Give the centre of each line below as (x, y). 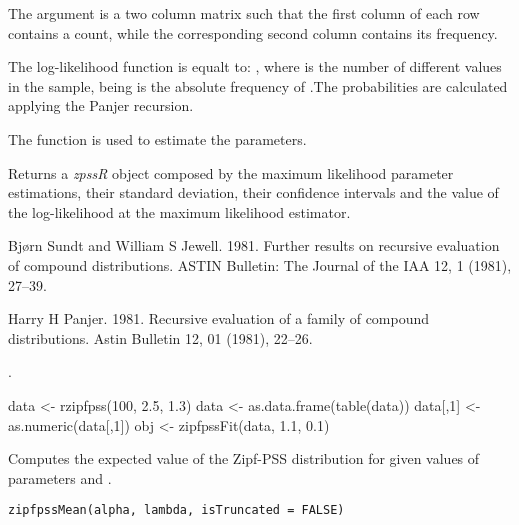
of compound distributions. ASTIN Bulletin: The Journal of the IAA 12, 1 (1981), (260, 264)
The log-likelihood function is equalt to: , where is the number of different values (255, 66)
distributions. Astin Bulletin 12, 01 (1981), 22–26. (160, 337)
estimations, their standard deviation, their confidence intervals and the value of (253, 192)
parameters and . (60, 477)
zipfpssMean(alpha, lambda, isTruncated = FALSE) (176, 510)
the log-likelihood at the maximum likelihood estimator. (179, 211)
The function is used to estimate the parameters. (157, 138)
